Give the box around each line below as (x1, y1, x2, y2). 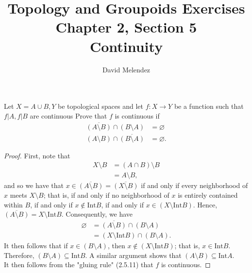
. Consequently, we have (61, 209, 133, 219)
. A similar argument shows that (85, 250, 182, 260)
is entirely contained (178, 190, 238, 200)
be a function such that (174, 101, 244, 111)
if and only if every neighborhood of (141, 180, 248, 190)
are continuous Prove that (30, 110, 107, 120)
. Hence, (193, 199, 218, 209)
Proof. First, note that (4, 150, 70, 160)
